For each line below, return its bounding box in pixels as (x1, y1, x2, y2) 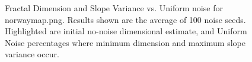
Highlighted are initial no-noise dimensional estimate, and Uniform (5, 25, 247, 37)
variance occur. (5, 48, 59, 60)
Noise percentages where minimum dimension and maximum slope (5, 36, 245, 48)
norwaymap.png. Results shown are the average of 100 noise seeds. (5, 13, 246, 25)
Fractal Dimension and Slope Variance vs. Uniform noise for (5, 2, 223, 14)
